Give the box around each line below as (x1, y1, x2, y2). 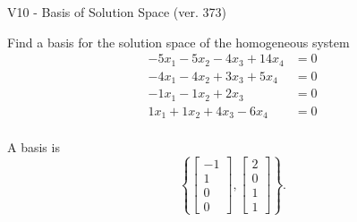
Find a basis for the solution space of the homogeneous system (7, 32, 350, 51)
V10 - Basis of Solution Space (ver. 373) (7, 3, 226, 21)
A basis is (7, 138, 60, 157)
